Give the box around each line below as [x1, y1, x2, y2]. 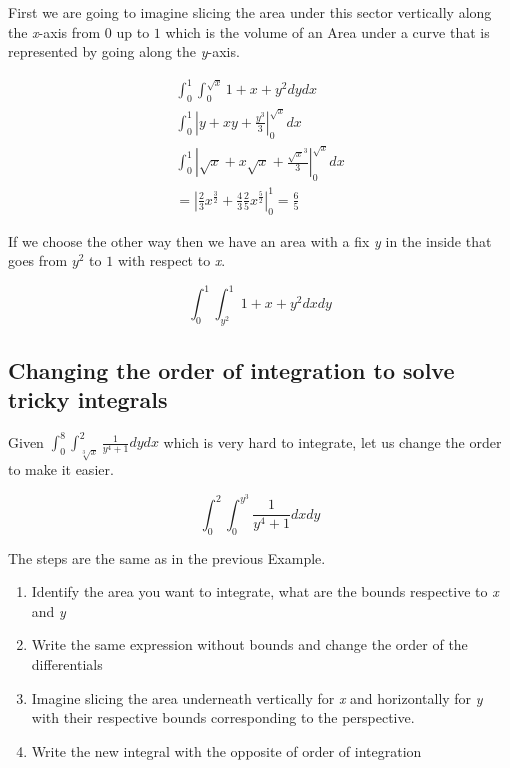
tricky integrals [8, 383, 168, 414]
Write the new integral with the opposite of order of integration [31, 740, 422, 761]
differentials [31, 653, 103, 674]
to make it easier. [8, 459, 114, 480]
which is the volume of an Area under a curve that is [165, 21, 490, 42]
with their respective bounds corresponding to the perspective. [31, 707, 415, 728]
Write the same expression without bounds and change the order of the [31, 634, 468, 655]
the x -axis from [8, 21, 101, 42]
